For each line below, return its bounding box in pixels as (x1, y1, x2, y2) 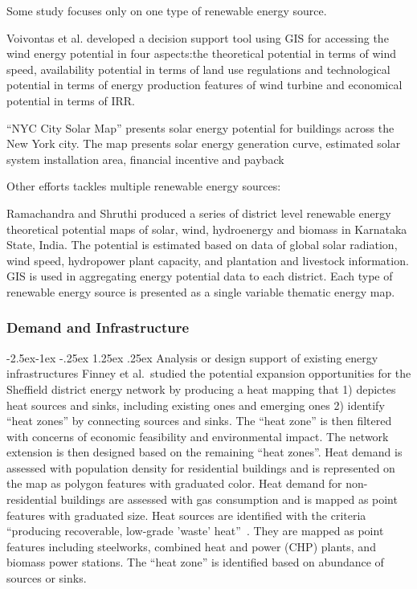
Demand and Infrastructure (6, 317, 190, 337)
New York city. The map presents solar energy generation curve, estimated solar (6, 135, 401, 152)
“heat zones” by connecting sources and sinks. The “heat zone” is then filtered (6, 412, 392, 429)
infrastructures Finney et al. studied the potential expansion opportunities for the (6, 365, 411, 382)
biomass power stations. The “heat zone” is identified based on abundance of (6, 554, 384, 571)
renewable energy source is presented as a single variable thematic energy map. (6, 283, 395, 300)
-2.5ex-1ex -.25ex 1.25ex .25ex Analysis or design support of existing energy (6, 349, 378, 366)
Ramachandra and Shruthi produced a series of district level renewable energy (6, 204, 391, 221)
